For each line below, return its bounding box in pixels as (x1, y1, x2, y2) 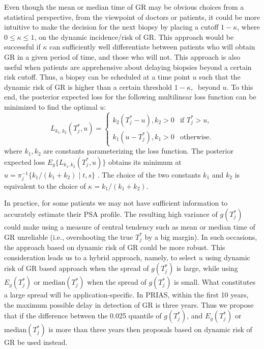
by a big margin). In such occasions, (144, 231, 257, 242)
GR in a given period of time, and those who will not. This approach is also (4, 51, 241, 62)
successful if (4, 41, 41, 52)
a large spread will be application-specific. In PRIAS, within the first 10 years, (4, 289, 249, 300)
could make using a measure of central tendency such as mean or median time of (4, 221, 255, 232)
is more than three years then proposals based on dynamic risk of (48, 324, 252, 335)
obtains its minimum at (108, 156, 182, 167)
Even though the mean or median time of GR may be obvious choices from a (4, 2, 244, 12)
